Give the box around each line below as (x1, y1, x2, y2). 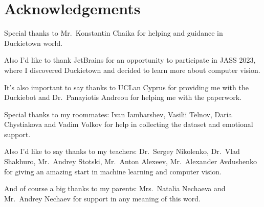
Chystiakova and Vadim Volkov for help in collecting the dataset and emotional (4, 119, 253, 130)
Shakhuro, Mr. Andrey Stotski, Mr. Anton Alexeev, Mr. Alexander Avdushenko (4, 156, 257, 167)
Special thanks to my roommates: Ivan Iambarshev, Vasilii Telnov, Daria (4, 109, 232, 119)
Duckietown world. (4, 37, 63, 48)
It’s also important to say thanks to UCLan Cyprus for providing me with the (4, 82, 249, 92)
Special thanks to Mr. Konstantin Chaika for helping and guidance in (4, 28, 223, 38)
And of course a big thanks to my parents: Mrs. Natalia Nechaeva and (4, 183, 226, 194)
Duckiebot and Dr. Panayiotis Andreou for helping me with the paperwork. (4, 92, 242, 102)
